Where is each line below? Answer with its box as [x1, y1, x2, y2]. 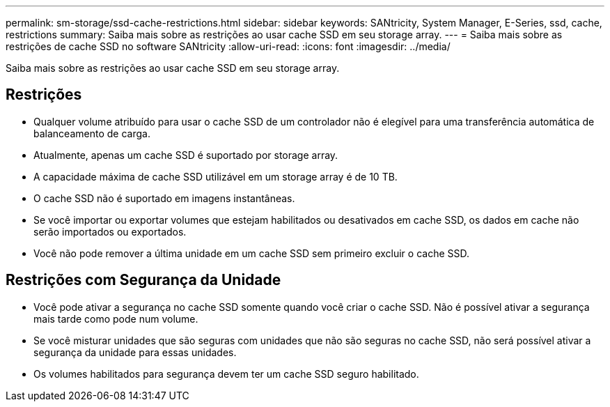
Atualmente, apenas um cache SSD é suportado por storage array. [33, 148, 338, 161]
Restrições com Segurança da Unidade [6, 271, 281, 289]
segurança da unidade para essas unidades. [33, 346, 237, 358]
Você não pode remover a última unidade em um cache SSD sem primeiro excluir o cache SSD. [33, 247, 470, 259]
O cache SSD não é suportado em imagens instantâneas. [33, 192, 295, 204]
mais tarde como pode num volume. [33, 312, 198, 325]
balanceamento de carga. [33, 127, 150, 139]
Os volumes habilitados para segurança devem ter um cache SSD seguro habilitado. [33, 367, 419, 380]
